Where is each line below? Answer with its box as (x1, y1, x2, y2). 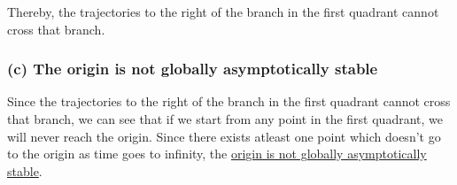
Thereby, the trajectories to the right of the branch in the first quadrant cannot (7, 3, 439, 20)
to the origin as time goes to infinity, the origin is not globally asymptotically (7, 144, 427, 163)
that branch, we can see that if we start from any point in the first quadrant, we (7, 110, 443, 127)
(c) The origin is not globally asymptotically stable (7, 58, 378, 80)
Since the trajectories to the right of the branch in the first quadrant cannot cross (7, 92, 451, 111)
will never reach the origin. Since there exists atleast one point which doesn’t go (7, 127, 441, 145)
